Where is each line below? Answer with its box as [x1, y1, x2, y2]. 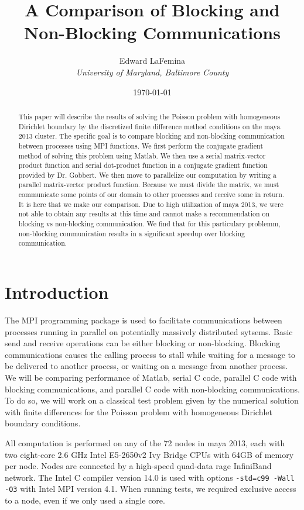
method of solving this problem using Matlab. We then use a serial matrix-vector [18, 150, 266, 160]
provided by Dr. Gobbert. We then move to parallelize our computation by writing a [18, 170, 276, 180]
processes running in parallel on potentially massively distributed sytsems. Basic [5, 325, 293, 337]
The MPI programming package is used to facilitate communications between [5, 314, 282, 326]
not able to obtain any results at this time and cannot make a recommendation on [18, 209, 270, 219]
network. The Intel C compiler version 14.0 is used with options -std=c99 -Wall [5, 471, 295, 483]
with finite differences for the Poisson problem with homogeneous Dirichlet [5, 405, 273, 418]
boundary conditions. [5, 417, 81, 429]
